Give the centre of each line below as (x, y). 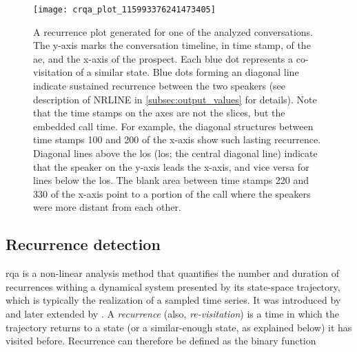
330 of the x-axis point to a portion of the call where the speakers (172, 193)
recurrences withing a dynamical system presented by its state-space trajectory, (173, 286)
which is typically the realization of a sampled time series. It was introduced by (173, 300)
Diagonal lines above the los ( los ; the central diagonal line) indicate (175, 153)
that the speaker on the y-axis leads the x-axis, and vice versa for (171, 166)
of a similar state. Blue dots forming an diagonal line (187, 72)
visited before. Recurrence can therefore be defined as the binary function (161, 341)
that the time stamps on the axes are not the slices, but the (159, 113)
